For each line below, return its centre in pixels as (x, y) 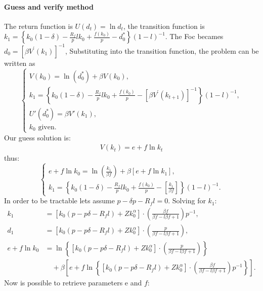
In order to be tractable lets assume (59, 201)
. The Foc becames (194, 36)
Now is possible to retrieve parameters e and (73, 283)
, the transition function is (164, 26)
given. (47, 127)
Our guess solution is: (37, 137)
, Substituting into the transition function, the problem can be (162, 50)
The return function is (38, 26)
